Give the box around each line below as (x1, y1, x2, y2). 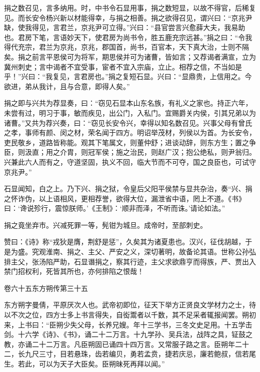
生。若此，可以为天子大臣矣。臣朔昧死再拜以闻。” (4, 358, 165, 368)
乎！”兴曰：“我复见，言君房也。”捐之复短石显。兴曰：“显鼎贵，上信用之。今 (4, 71, 252, 82)
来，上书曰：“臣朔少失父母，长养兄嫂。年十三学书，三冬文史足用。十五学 (4, 319, 245, 329)
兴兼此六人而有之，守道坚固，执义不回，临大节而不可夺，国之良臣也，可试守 (4, 156, 256, 167)
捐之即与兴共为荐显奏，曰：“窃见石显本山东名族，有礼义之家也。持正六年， (4, 98, 252, 108)
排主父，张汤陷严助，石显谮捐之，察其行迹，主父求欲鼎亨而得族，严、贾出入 (4, 256, 256, 266)
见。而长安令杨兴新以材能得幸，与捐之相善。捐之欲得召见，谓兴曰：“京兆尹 (4, 12, 252, 23)
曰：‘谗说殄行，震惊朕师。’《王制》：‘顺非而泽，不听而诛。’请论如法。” (4, 203, 225, 213)
